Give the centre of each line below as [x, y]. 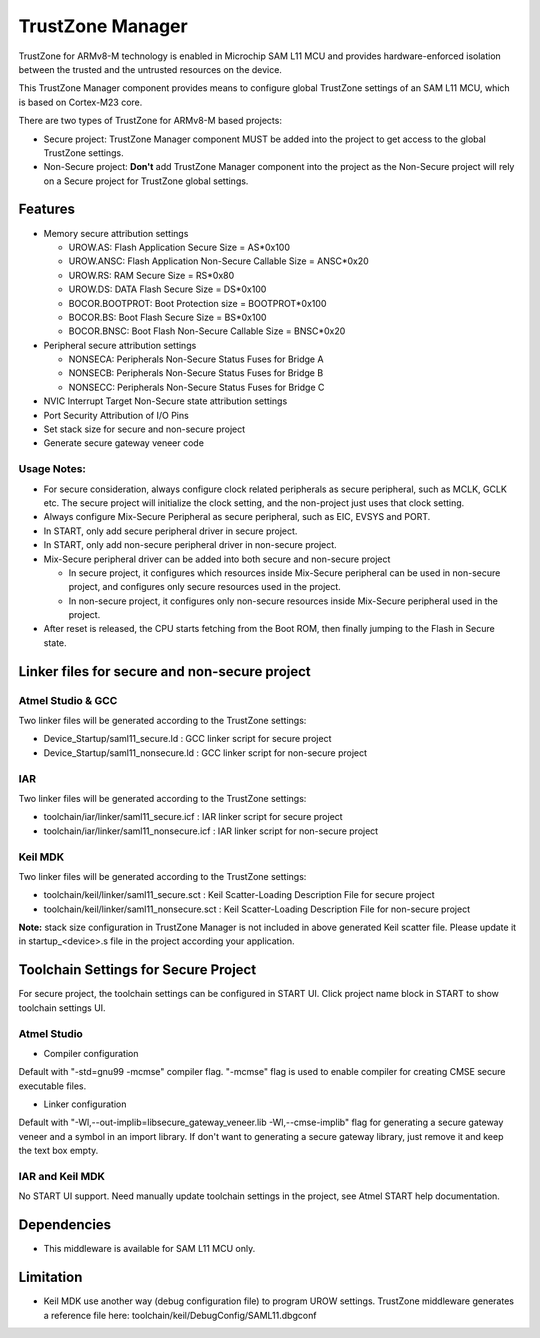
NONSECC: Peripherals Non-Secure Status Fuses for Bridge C [196, 387]
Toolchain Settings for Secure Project [137, 970]
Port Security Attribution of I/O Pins [116, 415]
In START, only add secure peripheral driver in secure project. [170, 531]
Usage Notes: [52, 469]
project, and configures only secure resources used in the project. [205, 587]
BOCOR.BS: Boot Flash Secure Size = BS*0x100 [167, 317]
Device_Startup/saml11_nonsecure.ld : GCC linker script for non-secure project [205, 752]
